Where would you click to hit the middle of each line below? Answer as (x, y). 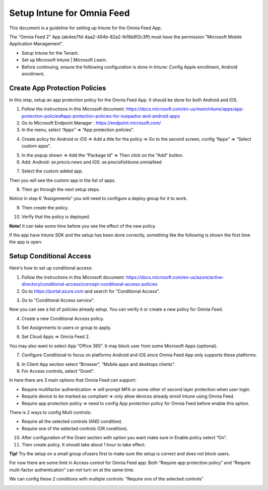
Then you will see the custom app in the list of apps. (63, 180)
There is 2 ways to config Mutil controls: (50, 412)
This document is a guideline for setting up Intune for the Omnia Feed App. (86, 28)
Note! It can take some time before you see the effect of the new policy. (83, 226)
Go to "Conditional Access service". (58, 300)
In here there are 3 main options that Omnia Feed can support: (73, 380)
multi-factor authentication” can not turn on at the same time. (72, 470)
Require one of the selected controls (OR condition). (75, 428)
